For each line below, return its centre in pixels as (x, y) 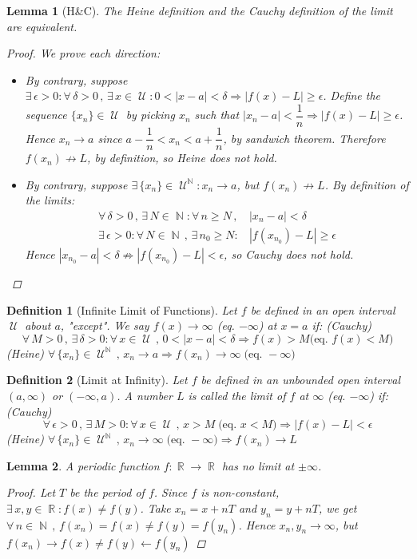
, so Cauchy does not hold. (289, 254)
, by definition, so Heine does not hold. (182, 158)
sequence (46, 115)
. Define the (352, 95)
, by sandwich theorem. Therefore (304, 138)
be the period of (107, 492)
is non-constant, (240, 492)
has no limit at (258, 465)
